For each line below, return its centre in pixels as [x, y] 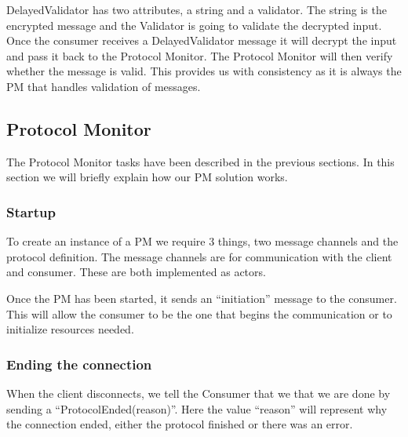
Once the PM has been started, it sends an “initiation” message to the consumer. [202, 298]
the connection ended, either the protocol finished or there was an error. [180, 424]
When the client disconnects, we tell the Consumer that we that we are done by [199, 393]
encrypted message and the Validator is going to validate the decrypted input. [194, 25]
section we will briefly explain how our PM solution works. [147, 177]
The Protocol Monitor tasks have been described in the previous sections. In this [200, 161]
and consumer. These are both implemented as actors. [136, 272]
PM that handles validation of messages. [104, 86]
